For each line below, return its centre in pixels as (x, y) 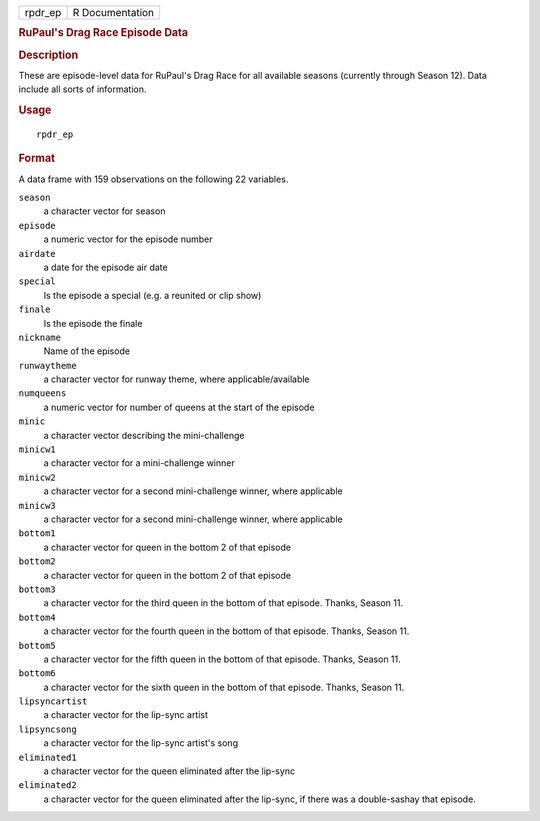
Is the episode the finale (93, 323)
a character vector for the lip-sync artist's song (141, 743)
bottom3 (37, 589)
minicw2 (37, 477)
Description (48, 55)
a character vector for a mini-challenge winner (139, 463)
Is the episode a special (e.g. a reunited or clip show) (152, 295)
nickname (40, 337)
